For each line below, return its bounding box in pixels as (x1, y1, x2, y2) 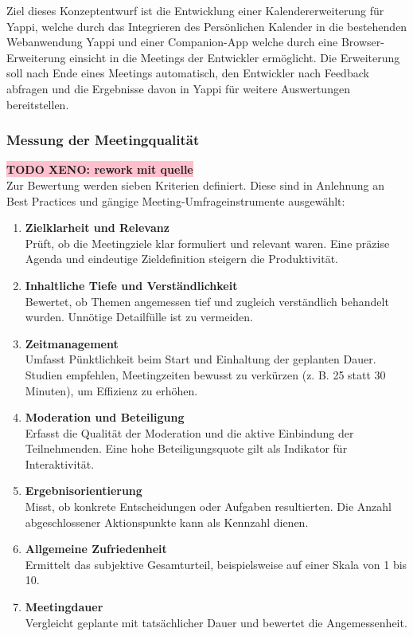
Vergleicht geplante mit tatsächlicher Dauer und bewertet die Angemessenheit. (25, 614, 407, 630)
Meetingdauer (25, 599, 103, 615)
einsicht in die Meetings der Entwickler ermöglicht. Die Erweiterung (69, 49, 400, 65)
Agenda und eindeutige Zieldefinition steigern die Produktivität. (25, 250, 338, 267)
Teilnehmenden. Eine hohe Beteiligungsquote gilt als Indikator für (25, 440, 348, 457)
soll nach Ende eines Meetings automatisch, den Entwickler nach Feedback (6, 65, 369, 81)
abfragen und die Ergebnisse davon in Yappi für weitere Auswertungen (6, 80, 350, 96)
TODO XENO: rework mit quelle (6, 161, 193, 178)
